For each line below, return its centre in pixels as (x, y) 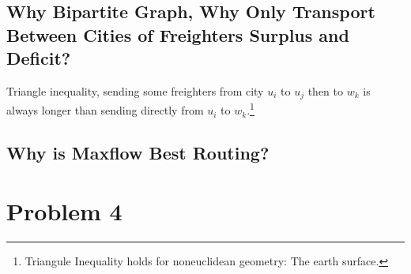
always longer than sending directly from (105, 110)
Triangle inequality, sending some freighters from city (135, 90)
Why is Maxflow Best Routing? (138, 153)
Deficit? (39, 58)
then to (325, 90)
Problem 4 (64, 210)
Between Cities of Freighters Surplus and (178, 34)
